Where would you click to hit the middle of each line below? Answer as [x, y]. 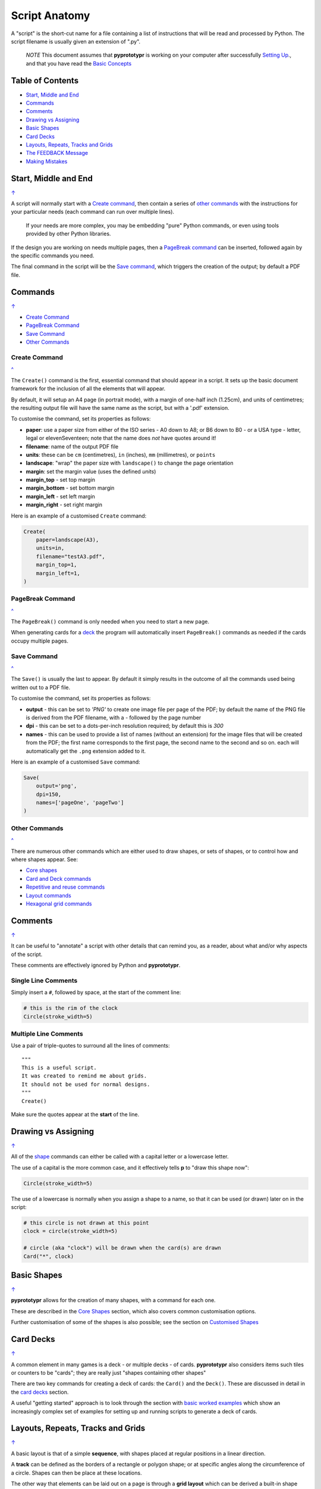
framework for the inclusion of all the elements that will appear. [88, 389]
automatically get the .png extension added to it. [86, 751]
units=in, [50, 548]
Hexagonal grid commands [59, 904]
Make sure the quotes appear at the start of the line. [75, 1114]
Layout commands [48, 895]
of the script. [27, 954]
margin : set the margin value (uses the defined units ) [91, 471]
